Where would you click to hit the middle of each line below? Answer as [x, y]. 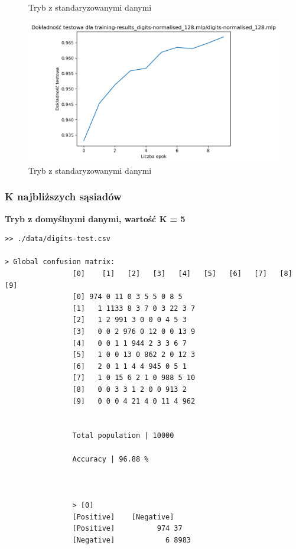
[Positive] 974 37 [127, 529]
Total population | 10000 [123, 436]
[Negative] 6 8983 [131, 540]
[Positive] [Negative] [123, 517]
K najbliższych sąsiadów [63, 196]
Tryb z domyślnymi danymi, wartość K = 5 [95, 218]
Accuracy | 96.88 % [110, 459]
